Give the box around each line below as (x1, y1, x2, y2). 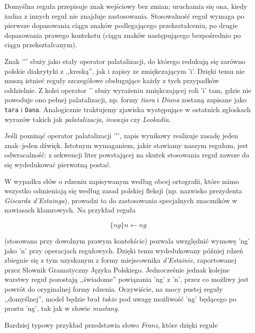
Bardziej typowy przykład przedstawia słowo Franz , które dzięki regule (4, 319, 218, 330)
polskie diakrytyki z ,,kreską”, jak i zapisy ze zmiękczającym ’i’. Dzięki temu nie (4, 65, 245, 76)
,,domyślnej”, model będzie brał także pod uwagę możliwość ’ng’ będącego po (4, 293, 237, 303)
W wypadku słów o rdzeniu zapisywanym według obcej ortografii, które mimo (4, 176, 239, 186)
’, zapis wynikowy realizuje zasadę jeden (117, 130, 238, 141)
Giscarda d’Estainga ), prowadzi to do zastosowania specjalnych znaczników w (4, 195, 237, 205)
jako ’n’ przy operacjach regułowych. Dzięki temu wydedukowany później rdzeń (4, 245, 243, 255)
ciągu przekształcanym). (4, 39, 77, 50)
